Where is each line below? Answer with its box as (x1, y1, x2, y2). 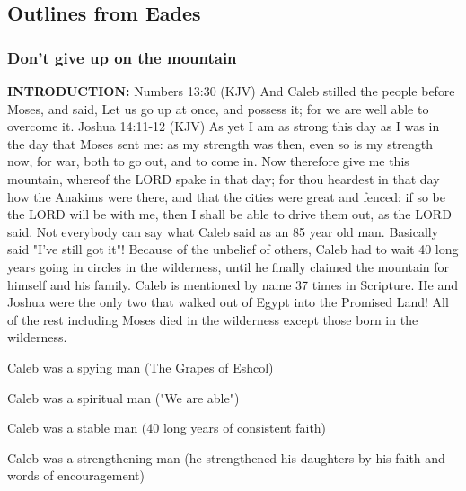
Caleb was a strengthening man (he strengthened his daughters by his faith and (7, 448, 445, 467)
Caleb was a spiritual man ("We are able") (7, 388, 240, 407)
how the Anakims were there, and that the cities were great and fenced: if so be (7, 187, 445, 206)
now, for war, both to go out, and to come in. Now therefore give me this (7, 152, 409, 171)
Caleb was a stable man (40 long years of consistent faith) (7, 418, 327, 437)
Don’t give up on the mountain (7, 46, 237, 68)
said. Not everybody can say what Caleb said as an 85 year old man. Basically (7, 222, 439, 241)
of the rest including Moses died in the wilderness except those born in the (7, 310, 418, 329)
